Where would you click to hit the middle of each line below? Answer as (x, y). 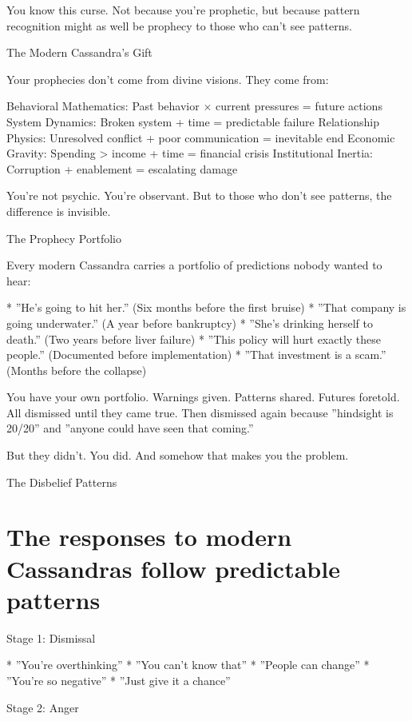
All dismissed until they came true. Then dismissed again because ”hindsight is (200, 412)
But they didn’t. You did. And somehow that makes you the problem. (178, 455)
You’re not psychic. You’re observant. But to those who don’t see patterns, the (199, 195)
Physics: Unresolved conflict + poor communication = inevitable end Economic (201, 137)
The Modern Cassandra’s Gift (79, 52)
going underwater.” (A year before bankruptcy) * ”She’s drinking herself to (190, 323)
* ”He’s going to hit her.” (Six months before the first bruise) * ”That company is (206, 307)
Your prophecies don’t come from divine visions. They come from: (168, 79)
